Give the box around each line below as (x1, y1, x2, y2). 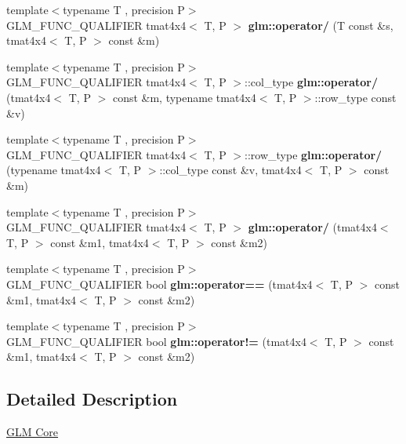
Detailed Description (6, 387, 178, 411)
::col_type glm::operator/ (245, 74, 379, 90)
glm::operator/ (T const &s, (248, 16, 393, 33)
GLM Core (6, 424, 59, 440)
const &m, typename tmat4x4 (112, 89, 256, 105)
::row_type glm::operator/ (245, 146, 382, 162)
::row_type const (314, 89, 397, 105)
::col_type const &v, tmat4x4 (159, 162, 302, 178)
